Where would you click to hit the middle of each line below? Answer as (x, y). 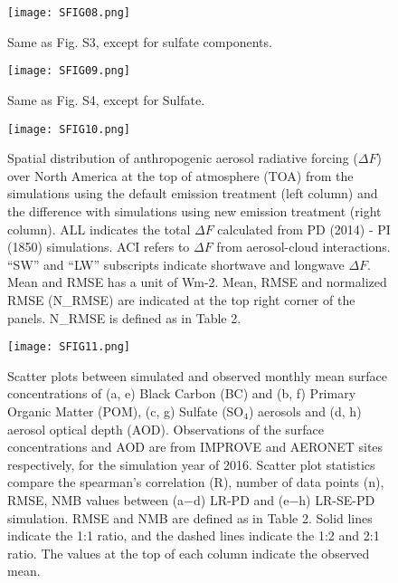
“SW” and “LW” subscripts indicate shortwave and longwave (176, 264)
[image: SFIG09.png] (69, 71)
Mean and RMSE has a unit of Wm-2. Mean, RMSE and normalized (197, 282)
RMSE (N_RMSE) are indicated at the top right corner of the (181, 299)
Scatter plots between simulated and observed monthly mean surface (198, 375)
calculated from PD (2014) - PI (304, 229)
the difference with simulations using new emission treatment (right (194, 210)
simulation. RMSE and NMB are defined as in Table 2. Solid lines (190, 517)
